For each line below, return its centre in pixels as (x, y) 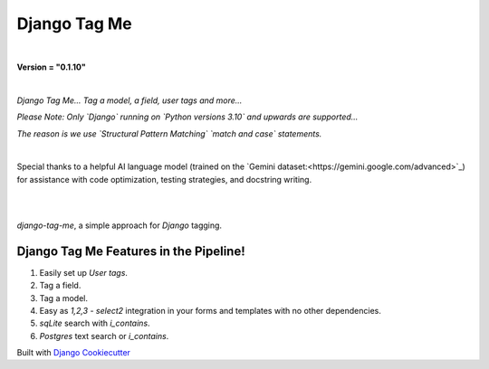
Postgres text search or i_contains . (104, 336)
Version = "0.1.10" (51, 67)
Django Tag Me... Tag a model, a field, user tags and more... (129, 100)
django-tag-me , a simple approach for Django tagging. (119, 225)
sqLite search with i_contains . (95, 323)
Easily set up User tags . (84, 272)
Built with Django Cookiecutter (74, 353)
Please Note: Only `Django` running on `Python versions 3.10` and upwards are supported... (187, 117)
